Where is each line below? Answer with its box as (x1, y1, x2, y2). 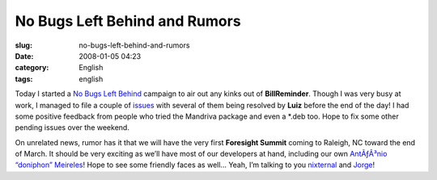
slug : (15, 40, 32, 50)
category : (15, 63, 49, 73)
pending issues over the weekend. (15, 123, 129, 132)
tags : (15, 73, 33, 84)
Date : (15, 51, 34, 61)
